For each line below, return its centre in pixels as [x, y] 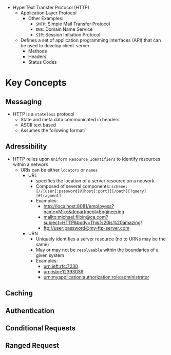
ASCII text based [38, 125]
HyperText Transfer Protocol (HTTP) [51, 7]
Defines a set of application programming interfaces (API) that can [91, 40]
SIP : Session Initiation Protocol [68, 35]
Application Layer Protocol [49, 13]
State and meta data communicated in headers [70, 119]
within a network [30, 164]
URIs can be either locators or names [59, 170]
